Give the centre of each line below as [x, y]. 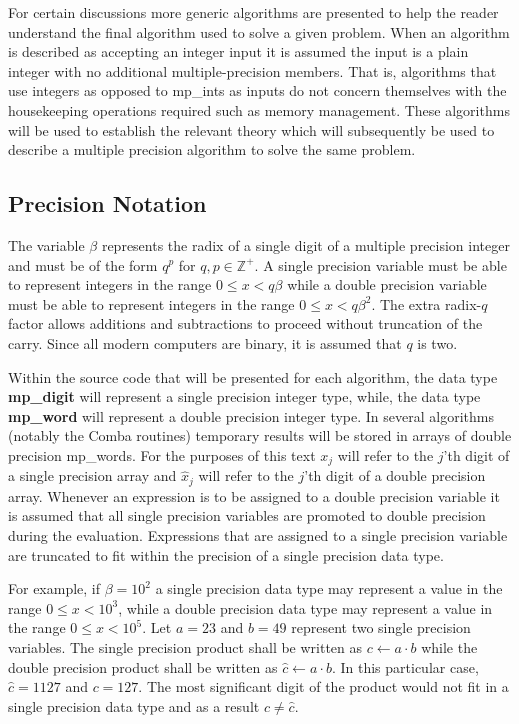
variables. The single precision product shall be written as [185, 646]
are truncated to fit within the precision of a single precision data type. [226, 554]
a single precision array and [92, 475]
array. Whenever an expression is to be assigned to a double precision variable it [254, 495]
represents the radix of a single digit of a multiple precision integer [305, 244]
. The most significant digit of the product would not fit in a [323, 686]
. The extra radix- [426, 303]
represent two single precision [381, 627]
